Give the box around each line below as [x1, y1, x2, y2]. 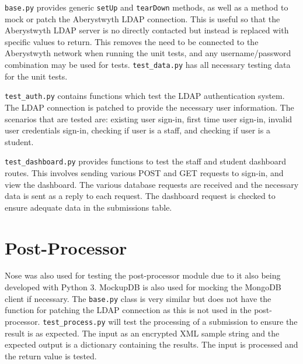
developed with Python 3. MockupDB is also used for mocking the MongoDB [5, 281, 281, 293]
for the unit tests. [5, 70, 68, 82]
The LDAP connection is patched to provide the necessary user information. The [5, 101, 294, 113]
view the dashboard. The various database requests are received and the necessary [5, 178, 299, 190]
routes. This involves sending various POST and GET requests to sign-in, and [5, 166, 284, 178]
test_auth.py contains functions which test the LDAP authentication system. [5, 90, 285, 102]
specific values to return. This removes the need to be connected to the [5, 35, 259, 47]
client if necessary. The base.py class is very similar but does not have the [5, 292, 271, 304]
